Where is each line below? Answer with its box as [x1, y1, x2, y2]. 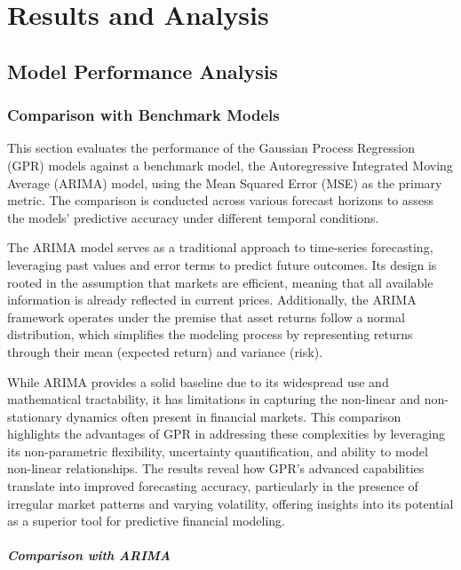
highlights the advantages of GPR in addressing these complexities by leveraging [7, 424, 445, 443]
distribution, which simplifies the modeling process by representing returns [7, 325, 413, 344]
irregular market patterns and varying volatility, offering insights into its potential [7, 494, 454, 512]
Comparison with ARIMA [7, 546, 171, 565]
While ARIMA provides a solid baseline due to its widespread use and [7, 372, 389, 391]
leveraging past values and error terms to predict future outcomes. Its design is [7, 255, 437, 273]
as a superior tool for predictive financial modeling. [7, 511, 286, 530]
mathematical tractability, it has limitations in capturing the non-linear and [7, 390, 421, 408]
